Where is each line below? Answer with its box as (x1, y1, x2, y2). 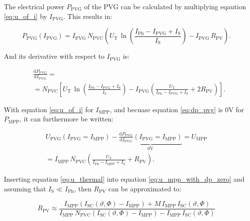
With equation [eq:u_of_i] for (4, 104, 94, 114)
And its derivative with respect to (4, 51, 105, 61)
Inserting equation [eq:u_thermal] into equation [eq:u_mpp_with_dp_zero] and (4, 174, 245, 184)
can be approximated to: (108, 184, 181, 194)
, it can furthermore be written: (19, 114, 114, 124)
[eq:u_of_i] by (4, 11, 47, 21)
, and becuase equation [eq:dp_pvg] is (110, 104, 223, 114)
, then (74, 184, 92, 194)
